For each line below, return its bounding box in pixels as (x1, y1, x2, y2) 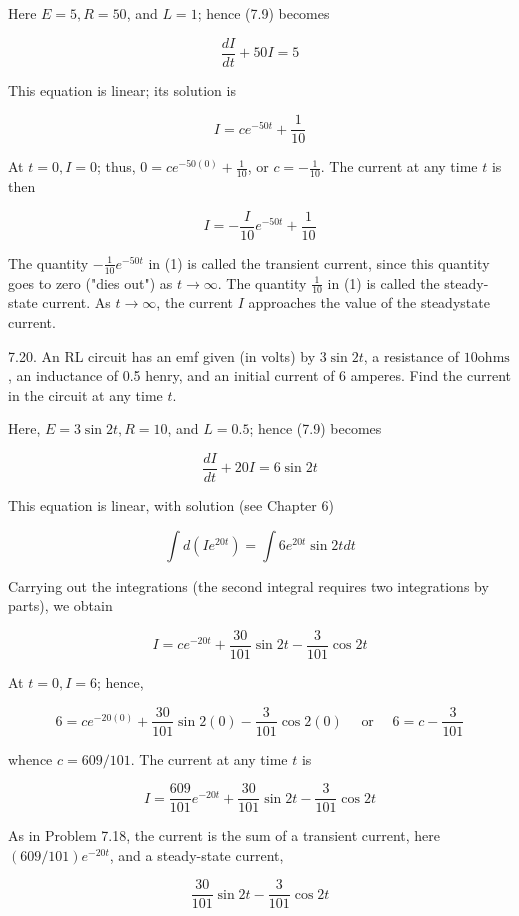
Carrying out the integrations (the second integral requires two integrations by (8, 575, 489, 596)
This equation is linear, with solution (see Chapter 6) (8, 495, 334, 516)
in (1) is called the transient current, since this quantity (148, 252, 490, 273)
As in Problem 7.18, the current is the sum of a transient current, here (8, 825, 441, 846)
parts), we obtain (8, 595, 113, 616)
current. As (42, 292, 111, 313)
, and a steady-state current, (109, 844, 284, 865)
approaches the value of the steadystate (248, 292, 490, 313)
